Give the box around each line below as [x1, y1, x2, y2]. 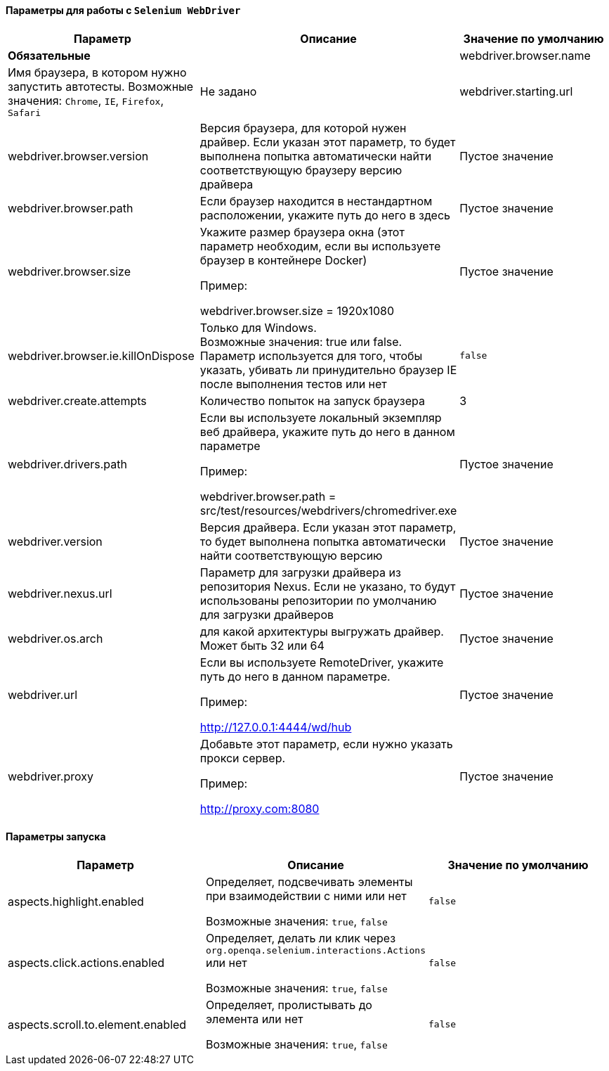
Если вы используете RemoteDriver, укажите [199, 655, 444, 669]
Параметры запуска [6, 830, 106, 843]
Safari [8, 107, 41, 118]
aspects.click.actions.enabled [8, 956, 165, 970]
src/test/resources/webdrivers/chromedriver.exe [199, 503, 457, 518]
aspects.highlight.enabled [8, 894, 144, 909]
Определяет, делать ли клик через [205, 930, 396, 945]
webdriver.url [8, 687, 78, 702]
